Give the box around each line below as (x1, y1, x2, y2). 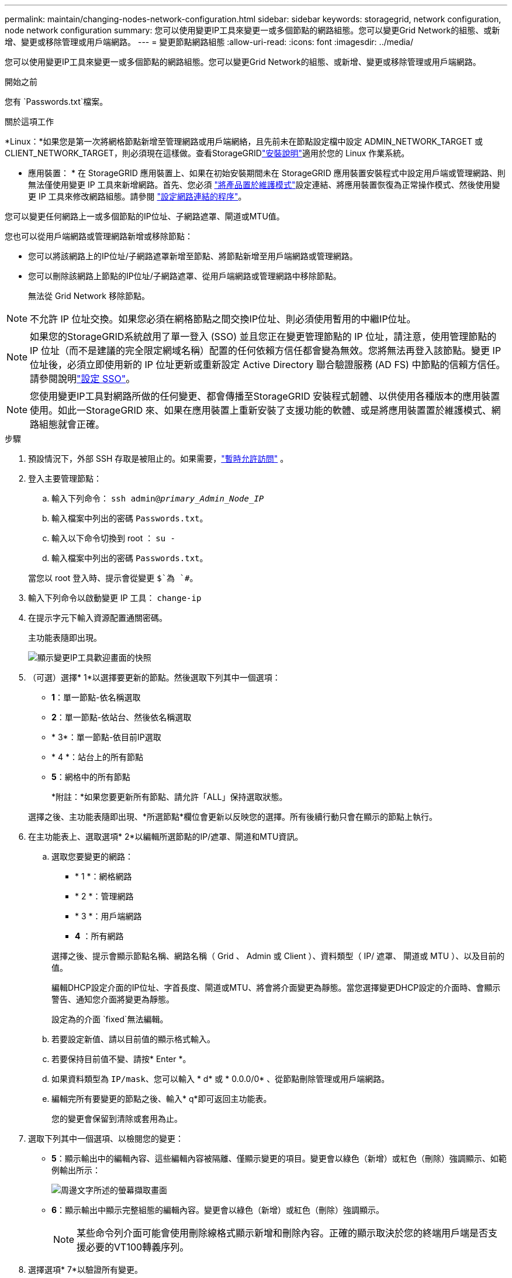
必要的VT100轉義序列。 (86, 1241, 189, 1253)
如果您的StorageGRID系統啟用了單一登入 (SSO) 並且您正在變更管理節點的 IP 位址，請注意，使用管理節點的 (30, 331, 497, 342)
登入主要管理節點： (28, 473, 102, 483)
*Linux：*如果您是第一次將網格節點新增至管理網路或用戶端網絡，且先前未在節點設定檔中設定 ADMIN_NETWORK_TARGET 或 (5, 136, 483, 146)
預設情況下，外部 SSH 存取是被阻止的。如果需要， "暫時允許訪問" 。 (28, 454, 289, 463)
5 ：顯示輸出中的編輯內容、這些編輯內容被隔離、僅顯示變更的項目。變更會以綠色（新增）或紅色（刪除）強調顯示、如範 (51, 1153, 507, 1163)
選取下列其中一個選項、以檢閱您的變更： (28, 1133, 184, 1143)
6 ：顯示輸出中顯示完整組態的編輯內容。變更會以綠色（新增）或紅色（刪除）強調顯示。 (51, 1205, 385, 1215)
